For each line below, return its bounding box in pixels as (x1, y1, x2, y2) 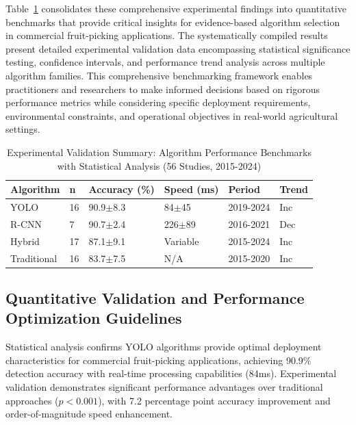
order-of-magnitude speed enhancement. (5, 407, 173, 421)
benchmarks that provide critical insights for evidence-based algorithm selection (5, 14, 340, 29)
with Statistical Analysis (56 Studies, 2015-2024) (57, 158, 262, 172)
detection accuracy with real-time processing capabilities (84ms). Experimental (5, 366, 337, 381)
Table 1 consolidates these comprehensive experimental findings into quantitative (5, 1, 346, 15)
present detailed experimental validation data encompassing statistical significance (5, 41, 351, 55)
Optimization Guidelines (5, 307, 182, 329)
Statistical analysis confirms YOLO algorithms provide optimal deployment (5, 339, 322, 354)
